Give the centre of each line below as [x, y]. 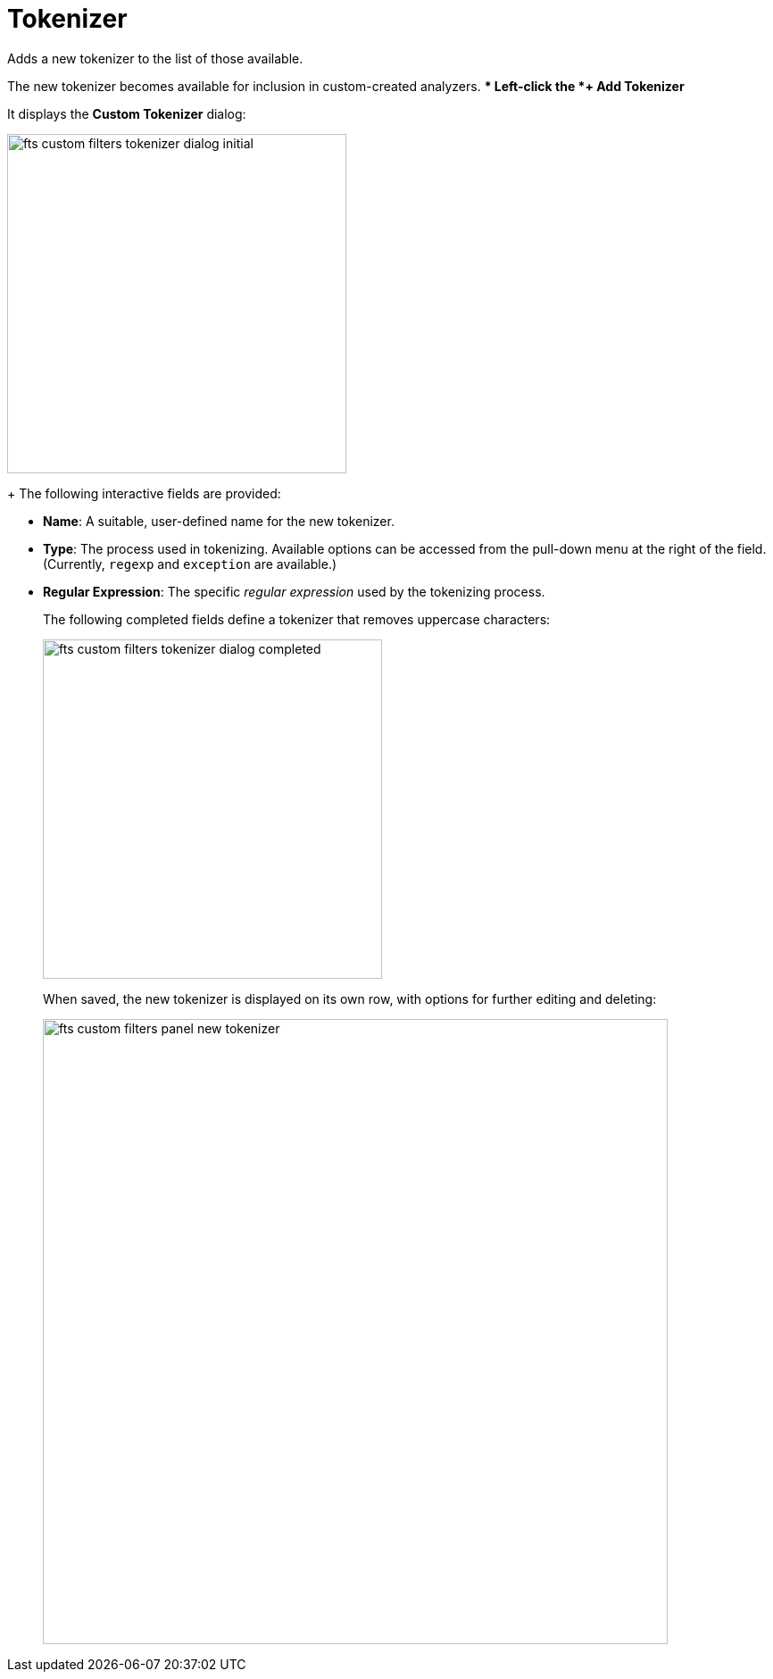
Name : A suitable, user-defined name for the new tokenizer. [219, 521]
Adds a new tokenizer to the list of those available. [155, 58]
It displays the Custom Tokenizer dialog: [127, 113]
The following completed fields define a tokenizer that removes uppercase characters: [297, 619]
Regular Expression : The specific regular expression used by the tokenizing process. [294, 591]
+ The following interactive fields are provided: [144, 493]
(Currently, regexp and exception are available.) [190, 564]
